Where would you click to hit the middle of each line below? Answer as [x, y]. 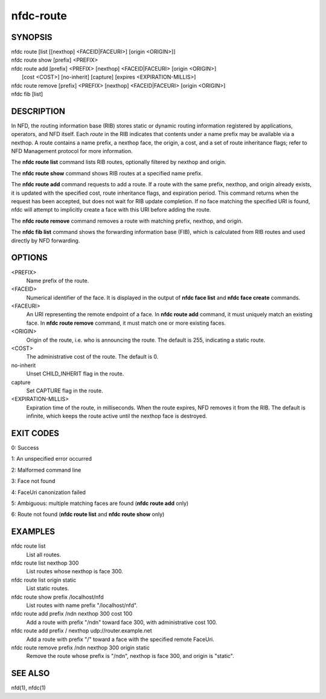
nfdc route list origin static [44, 580]
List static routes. [48, 588]
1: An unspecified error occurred [52, 459]
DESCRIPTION [38, 111]
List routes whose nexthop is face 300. [75, 571]
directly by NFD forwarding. [46, 240]
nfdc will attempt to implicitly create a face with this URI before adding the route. [111, 210]
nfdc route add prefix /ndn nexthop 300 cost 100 [72, 614]
